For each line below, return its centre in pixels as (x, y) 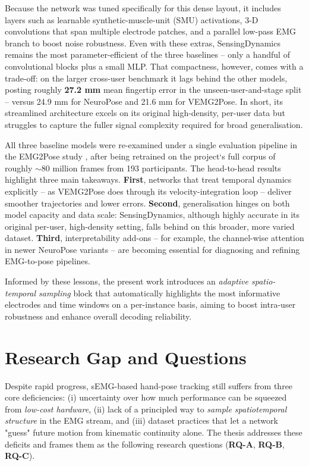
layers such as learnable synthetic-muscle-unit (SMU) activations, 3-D (132, 19)
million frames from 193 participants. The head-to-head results (167, 168)
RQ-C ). (20, 456)
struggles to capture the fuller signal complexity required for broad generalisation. (154, 124)
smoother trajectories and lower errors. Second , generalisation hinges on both (147, 203)
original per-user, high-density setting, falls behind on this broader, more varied (150, 226)
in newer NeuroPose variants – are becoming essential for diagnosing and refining (152, 249)
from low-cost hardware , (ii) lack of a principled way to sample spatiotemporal (146, 409)
